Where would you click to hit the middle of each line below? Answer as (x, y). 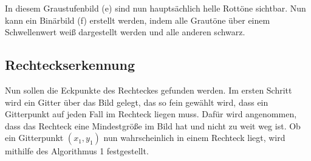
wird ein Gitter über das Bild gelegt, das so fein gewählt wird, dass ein (137, 102)
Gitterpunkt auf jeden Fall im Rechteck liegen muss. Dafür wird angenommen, (151, 114)
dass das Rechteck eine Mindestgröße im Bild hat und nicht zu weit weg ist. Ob (153, 125)
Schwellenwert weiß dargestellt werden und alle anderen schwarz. (125, 32)
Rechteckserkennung (70, 65)
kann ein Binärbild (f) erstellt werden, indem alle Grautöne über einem (138, 20)
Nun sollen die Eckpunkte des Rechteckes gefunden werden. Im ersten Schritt (149, 90)
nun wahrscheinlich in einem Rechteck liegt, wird (194, 138)
